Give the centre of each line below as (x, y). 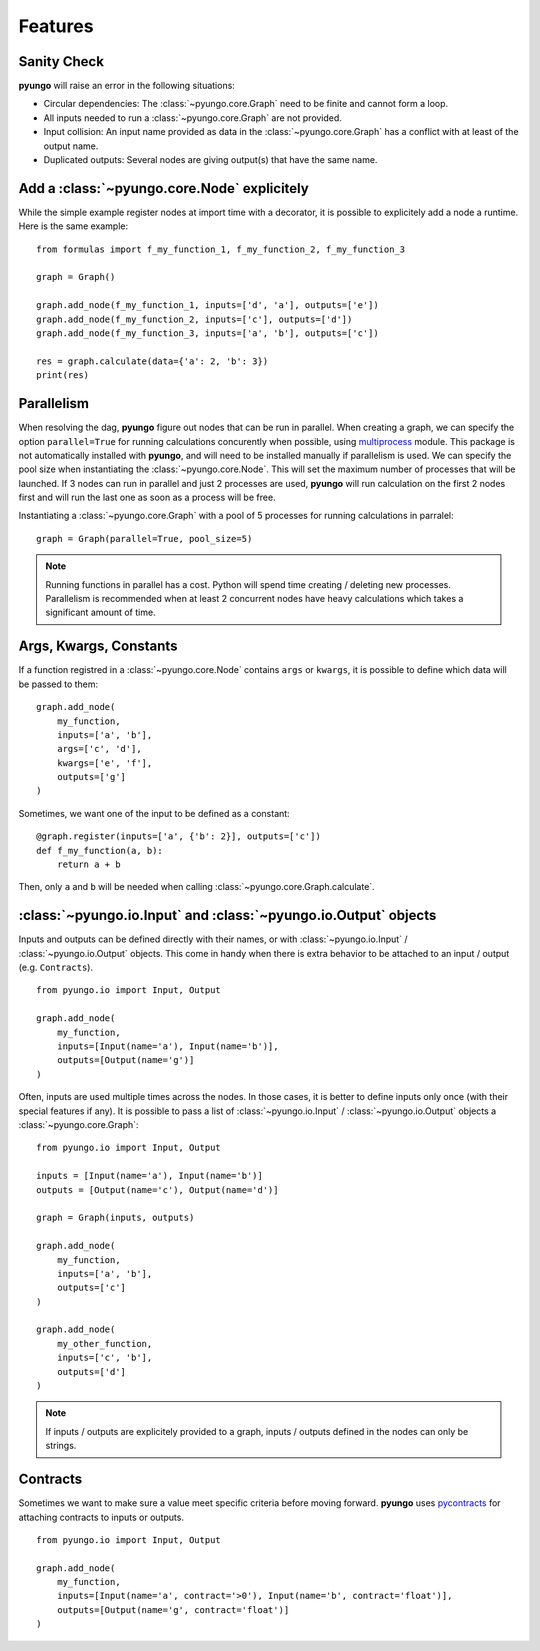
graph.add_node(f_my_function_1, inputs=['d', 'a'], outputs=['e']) (207, 305)
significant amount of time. (100, 612)
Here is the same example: (73, 226)
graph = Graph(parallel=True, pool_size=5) (144, 538)
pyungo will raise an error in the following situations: (126, 86)
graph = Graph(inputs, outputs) (115, 1218)
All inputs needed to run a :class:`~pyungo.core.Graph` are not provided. (192, 117)
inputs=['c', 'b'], (104, 1358)
